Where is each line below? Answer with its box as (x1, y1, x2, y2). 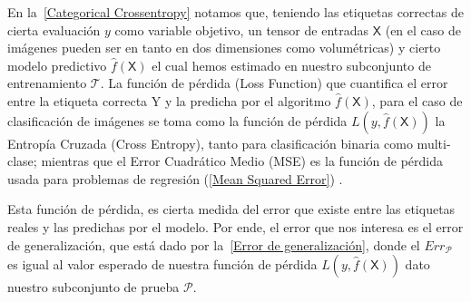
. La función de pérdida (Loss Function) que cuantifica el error (100, 73, 448, 93)
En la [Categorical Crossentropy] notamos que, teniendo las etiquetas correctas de (7, 3, 464, 21)
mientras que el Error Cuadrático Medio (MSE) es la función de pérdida (41, 151, 443, 170)
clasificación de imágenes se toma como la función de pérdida (7, 111, 348, 130)
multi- (417, 133, 451, 152)
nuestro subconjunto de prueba (7, 278, 180, 297)
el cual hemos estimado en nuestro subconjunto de (152, 55, 431, 74)
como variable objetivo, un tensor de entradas (114, 20, 369, 39)
